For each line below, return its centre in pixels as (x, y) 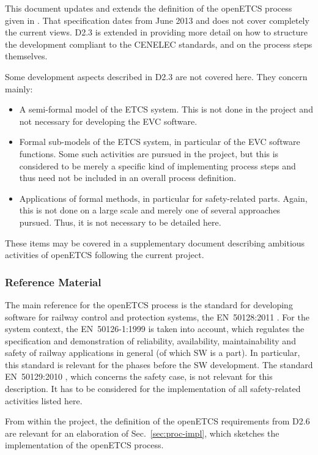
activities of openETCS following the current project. (105, 255)
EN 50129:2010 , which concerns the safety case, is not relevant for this (139, 376)
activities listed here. (44, 400)
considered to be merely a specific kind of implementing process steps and (157, 165)
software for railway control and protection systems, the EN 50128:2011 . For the (157, 316)
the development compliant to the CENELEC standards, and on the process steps (159, 44)
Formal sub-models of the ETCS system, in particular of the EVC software (160, 142)
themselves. (26, 56)
